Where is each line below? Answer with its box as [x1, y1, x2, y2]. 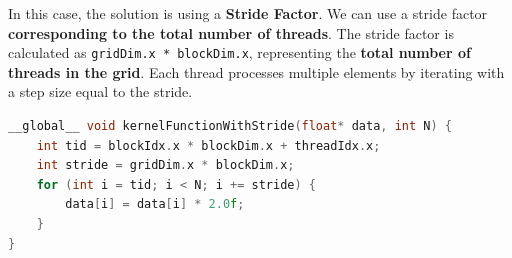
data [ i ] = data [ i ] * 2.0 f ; [65, 197, 245, 212]
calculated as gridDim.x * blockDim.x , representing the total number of [8, 42, 471, 63]
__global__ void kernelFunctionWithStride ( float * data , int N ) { [8, 119, 452, 134]
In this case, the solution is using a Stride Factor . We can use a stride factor [8, 3, 488, 23]
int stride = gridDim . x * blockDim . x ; [36, 158, 295, 173]
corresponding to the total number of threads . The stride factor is [8, 22, 454, 43]
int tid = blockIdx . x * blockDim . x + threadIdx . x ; [36, 138, 381, 153]
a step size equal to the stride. [8, 81, 193, 102]
